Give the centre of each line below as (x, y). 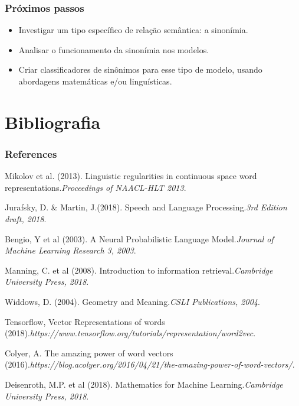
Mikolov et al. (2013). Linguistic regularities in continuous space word (131, 176)
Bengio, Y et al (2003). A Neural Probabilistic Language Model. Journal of (139, 238)
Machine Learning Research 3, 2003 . (70, 250)
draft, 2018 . (26, 218)
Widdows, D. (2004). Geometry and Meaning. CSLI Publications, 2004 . (132, 301)
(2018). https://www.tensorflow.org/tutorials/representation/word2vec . (130, 333)
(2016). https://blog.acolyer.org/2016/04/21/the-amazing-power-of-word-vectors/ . (150, 364)
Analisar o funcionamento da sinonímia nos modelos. (114, 49)
